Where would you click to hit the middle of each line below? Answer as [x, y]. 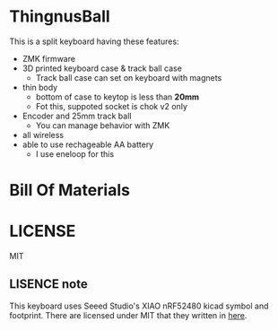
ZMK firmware [49, 58]
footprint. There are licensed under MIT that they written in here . [128, 315]
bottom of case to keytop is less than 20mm [117, 97]
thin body [40, 87]
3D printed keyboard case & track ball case [102, 68]
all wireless [43, 135]
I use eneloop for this [75, 153]
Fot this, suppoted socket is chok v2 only [112, 106]
